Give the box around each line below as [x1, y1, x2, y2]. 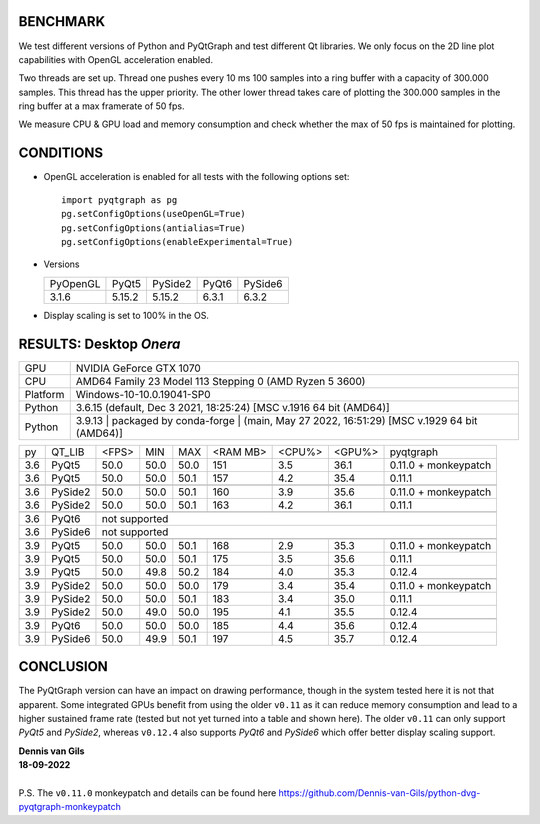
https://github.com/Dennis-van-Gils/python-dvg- [278, 786, 481, 799]
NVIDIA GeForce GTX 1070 [75, 361, 202, 375]
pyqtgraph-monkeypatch [18, 801, 122, 813]
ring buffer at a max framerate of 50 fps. [18, 100, 185, 112]
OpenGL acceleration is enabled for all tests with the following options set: [43, 171, 350, 183]
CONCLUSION [18, 658, 109, 675]
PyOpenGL [49, 276, 101, 290]
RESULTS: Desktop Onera [18, 335, 181, 352]
